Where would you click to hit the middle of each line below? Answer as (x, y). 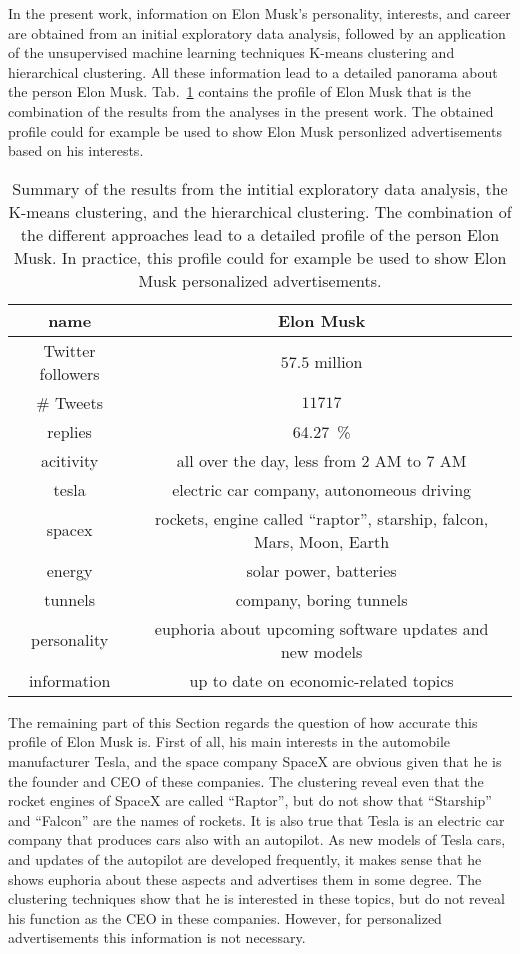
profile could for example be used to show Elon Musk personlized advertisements (255, 130)
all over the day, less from (266, 460)
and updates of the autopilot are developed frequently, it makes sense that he (245, 858)
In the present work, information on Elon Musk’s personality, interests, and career (259, 13)
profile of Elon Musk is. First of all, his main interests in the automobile (229, 741)
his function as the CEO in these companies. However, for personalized (225, 917)
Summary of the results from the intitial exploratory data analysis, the (260, 188)
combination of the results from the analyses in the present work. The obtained (251, 110)
